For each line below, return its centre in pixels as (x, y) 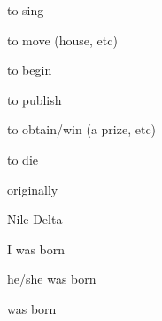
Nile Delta (35, 219)
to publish (35, 99)
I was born (36, 249)
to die (23, 159)
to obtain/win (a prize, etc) (82, 129)
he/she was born (52, 279)
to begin (30, 70)
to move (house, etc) (62, 40)
